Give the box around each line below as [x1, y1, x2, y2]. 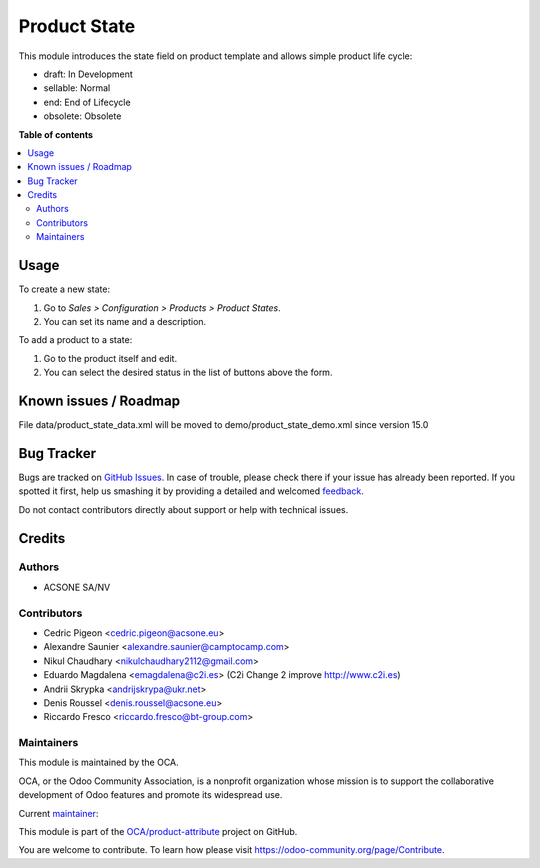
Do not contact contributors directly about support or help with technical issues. [18, 503, 349, 515]
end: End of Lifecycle [43, 96, 131, 108]
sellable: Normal [43, 82, 111, 94]
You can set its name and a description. [43, 315, 207, 327]
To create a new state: [18, 283, 110, 295]
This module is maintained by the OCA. [18, 756, 179, 769]
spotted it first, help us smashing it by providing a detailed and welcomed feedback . [18, 485, 365, 497]
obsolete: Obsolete [43, 110, 122, 122]
